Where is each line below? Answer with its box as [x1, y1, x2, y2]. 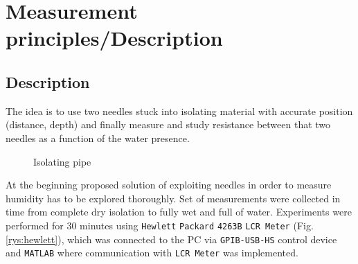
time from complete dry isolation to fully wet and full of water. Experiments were [6, 204, 352, 219]
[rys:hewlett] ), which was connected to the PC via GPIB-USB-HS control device [6, 231, 337, 246]
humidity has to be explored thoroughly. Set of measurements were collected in [6, 191, 341, 205]
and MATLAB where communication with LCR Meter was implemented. [6, 245, 298, 260]
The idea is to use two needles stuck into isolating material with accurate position [6, 103, 353, 118]
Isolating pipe [33, 154, 91, 168]
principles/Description [6, 24, 223, 52]
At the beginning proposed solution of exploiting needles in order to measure [6, 177, 332, 192]
